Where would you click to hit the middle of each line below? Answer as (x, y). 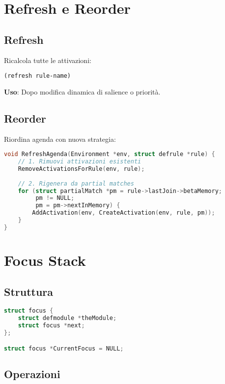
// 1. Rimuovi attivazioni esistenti (80, 162)
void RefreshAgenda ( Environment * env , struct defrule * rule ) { (110, 154)
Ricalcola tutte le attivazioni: (48, 60)
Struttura (29, 291)
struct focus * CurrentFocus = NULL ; (64, 348)
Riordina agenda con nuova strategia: (60, 139)
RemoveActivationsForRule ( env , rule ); (81, 169)
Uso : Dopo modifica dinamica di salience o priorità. (82, 91)
